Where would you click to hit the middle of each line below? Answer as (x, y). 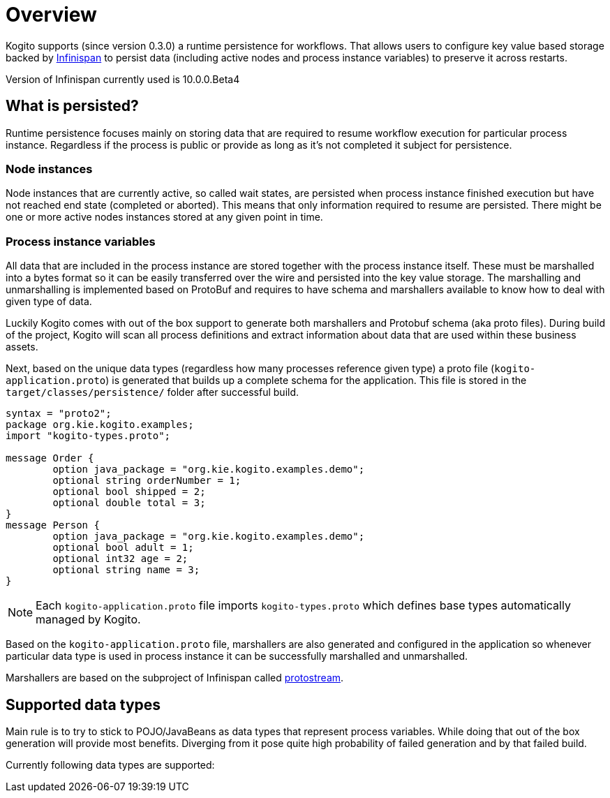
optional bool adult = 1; (123, 548)
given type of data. (49, 302)
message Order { (50, 458)
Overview (51, 15)
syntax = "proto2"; (59, 414)
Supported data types (83, 704)
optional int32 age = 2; (120, 559)
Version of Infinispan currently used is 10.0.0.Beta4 (123, 79)
